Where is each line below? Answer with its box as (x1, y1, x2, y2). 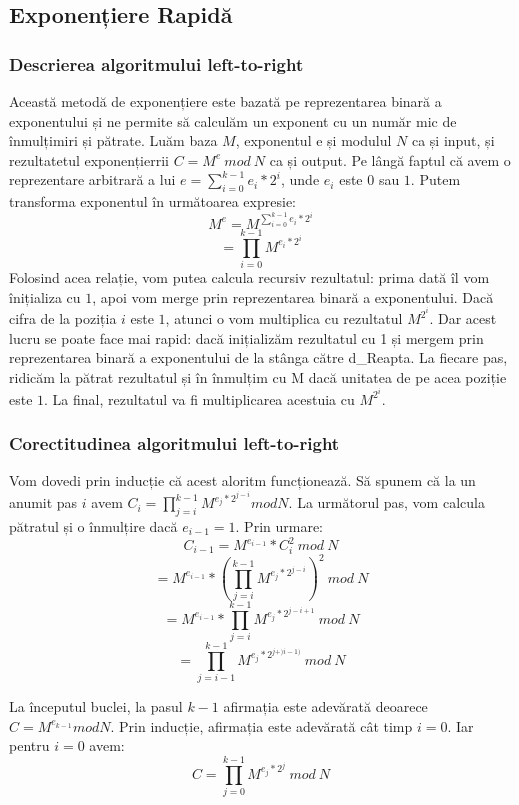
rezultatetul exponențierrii (9, 149, 169, 170)
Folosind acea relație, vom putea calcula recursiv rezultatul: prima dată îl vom (9, 266, 490, 287)
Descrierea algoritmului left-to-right (9, 51, 304, 76)
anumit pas (9, 492, 78, 513)
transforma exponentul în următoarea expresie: (9, 191, 296, 212)
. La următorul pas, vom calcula (288, 492, 485, 513)
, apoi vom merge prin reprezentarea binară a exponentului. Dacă (92, 286, 494, 307)
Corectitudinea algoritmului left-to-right (9, 431, 340, 456)
